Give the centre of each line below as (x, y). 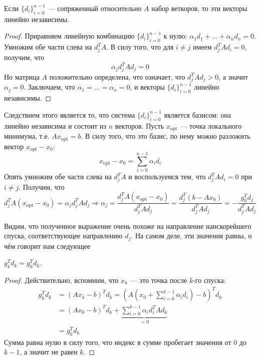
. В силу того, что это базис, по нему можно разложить (166, 136)
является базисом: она (198, 114)
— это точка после (159, 280)
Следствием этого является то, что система (70, 114)
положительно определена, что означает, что (117, 76)
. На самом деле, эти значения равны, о (191, 236)
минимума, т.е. (27, 136)
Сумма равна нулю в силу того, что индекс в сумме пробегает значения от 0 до (125, 342)
